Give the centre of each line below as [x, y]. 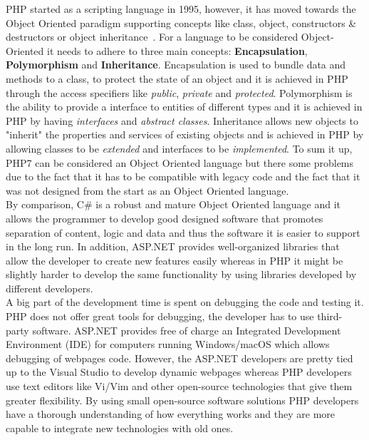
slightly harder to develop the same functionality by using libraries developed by [181, 274]
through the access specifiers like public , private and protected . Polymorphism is [179, 92]
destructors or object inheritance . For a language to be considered [152, 37]
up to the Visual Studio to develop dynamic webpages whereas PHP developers [179, 372]
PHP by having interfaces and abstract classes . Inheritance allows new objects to [182, 120]
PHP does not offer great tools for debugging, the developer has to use [160, 316]
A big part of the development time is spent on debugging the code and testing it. [185, 302]
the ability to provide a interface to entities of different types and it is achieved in [184, 107]
